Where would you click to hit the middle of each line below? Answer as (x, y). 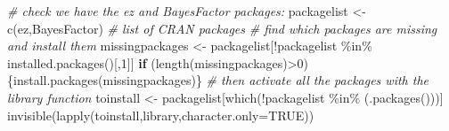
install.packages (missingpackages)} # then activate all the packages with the (221, 80)
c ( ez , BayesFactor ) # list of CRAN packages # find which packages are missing (222, 28)
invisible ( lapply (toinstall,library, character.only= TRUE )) (161, 115)
